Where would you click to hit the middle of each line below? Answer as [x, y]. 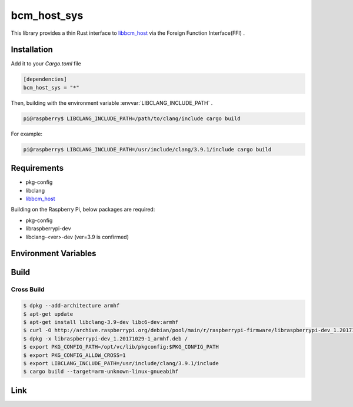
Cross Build [28, 290]
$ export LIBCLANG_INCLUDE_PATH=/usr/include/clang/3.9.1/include [121, 363]
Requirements [37, 168]
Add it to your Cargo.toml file [46, 64]
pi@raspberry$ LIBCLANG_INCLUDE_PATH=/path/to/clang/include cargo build [132, 118]
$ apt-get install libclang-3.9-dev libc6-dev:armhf [101, 322]
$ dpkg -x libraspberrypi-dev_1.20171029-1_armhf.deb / [106, 338]
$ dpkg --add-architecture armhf [71, 306]
